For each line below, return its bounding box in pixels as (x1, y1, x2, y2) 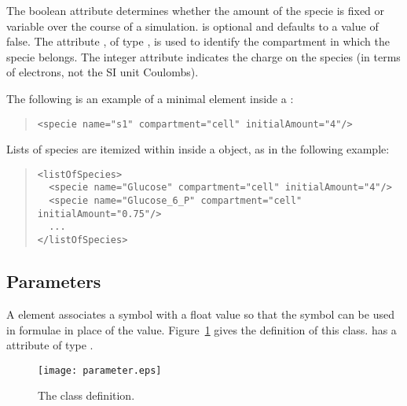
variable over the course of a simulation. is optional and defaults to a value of (6, 17, 379, 34)
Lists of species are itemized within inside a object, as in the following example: (6, 141, 390, 157)
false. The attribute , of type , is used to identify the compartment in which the (6, 33, 390, 50)
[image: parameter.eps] (38, 364, 162, 376)
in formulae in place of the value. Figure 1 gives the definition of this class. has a (6, 321, 397, 338)
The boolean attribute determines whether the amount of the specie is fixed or (6, 2, 385, 18)
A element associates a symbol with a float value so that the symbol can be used (6, 305, 394, 322)
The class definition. (38, 387, 135, 404)
